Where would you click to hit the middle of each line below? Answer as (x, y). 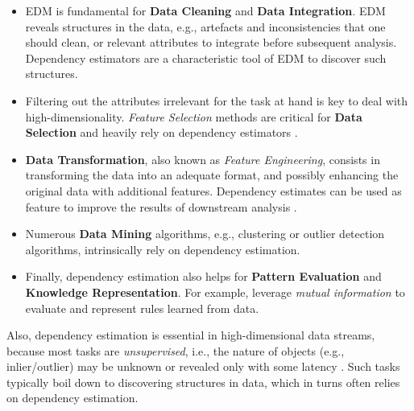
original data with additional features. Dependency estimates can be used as (213, 190)
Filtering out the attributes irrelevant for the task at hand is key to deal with (217, 100)
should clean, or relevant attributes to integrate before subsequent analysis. (211, 42)
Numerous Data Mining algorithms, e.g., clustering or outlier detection (205, 234)
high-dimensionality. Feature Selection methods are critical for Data (194, 116)
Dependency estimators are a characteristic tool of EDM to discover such (206, 58)
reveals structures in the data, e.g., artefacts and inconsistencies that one (205, 26)
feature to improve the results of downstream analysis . (161, 206)
